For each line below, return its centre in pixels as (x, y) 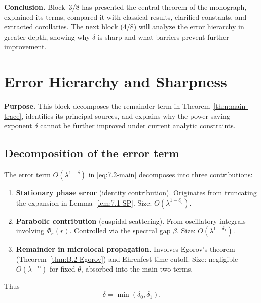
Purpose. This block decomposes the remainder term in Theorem (107, 106)
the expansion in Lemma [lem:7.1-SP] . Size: (84, 202)
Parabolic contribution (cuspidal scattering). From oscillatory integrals (131, 221)
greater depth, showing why (47, 36)
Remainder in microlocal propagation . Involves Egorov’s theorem (125, 249)
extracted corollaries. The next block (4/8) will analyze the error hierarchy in (124, 27)
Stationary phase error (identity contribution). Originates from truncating (136, 193)
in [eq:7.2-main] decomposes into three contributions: (171, 174)
